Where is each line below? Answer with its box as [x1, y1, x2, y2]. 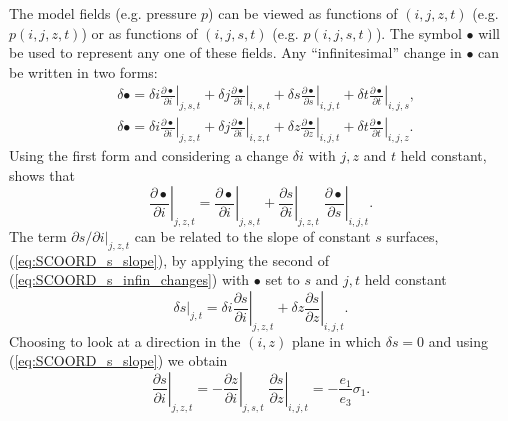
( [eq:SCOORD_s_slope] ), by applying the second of [9, 249, 329, 270]
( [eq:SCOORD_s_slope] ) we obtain [9, 350, 228, 371]
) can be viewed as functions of [208, 3, 398, 23]
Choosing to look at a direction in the [9, 330, 241, 351]
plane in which [291, 330, 381, 351]
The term [9, 226, 67, 247]
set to [265, 269, 300, 290]
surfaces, [386, 226, 439, 247]
